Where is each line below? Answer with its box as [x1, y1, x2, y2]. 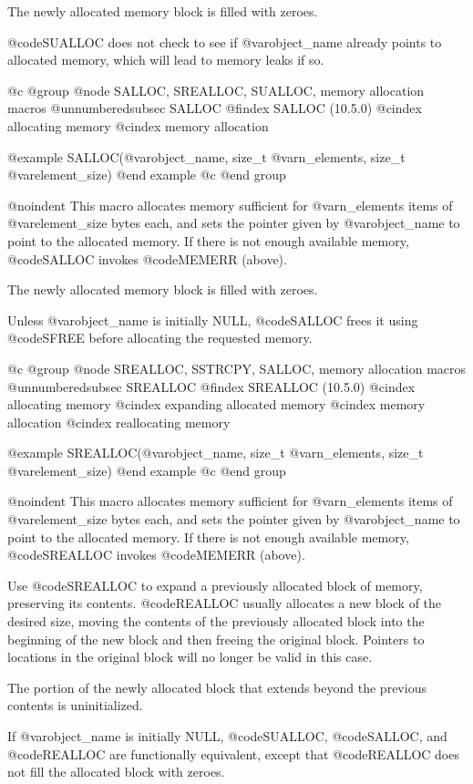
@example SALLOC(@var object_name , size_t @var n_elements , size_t [7, 147, 406, 166]
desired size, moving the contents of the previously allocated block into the [7, 612, 425, 631]
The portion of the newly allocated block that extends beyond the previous [7, 677, 427, 696]
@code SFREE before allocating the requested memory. [7, 328, 313, 347]
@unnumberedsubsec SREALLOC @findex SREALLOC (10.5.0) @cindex [7, 377, 416, 396]
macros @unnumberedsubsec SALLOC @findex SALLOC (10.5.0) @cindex [7, 98, 422, 118]
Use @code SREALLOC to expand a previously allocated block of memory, [7, 575, 423, 594]
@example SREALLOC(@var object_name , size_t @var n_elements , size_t [7, 443, 424, 462]
